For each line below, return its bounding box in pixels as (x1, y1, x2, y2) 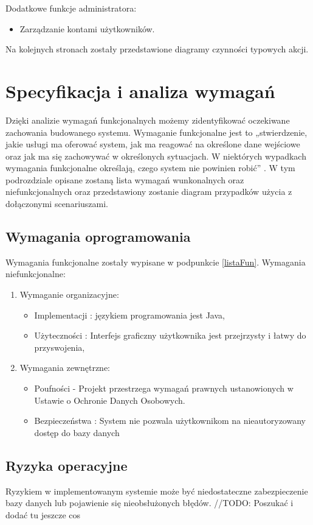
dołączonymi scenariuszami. (5, 197, 108, 210)
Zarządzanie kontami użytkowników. (19, 22, 155, 35)
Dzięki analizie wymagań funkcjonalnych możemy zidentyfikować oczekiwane (5, 113, 290, 126)
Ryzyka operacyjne (5, 456, 128, 474)
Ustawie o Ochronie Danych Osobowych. (34, 393, 185, 406)
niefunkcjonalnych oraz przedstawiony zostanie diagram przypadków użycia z (5, 185, 292, 198)
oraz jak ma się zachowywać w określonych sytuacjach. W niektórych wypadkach (5, 149, 306, 162)
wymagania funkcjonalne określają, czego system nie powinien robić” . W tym (5, 161, 295, 174)
